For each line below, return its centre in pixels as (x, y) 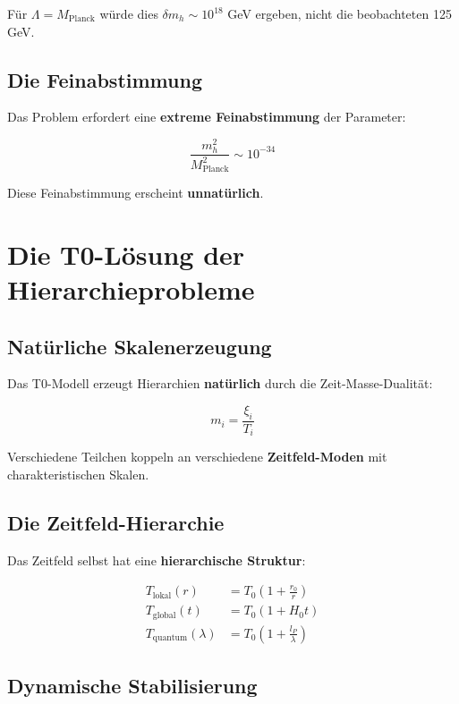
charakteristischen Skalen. (78, 474)
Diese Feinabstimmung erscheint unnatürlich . (136, 193)
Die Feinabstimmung (105, 79)
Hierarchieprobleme (131, 289)
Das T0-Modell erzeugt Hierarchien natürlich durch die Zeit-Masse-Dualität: (220, 383)
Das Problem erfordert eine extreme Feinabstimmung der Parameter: (207, 117)
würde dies (129, 13)
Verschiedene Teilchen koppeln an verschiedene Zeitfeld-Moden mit (197, 457)
